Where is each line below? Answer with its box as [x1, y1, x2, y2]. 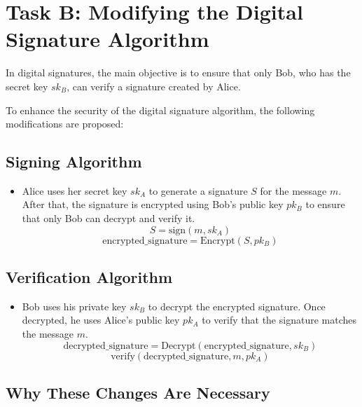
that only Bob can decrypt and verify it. [22, 211, 195, 226]
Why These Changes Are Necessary [6, 382, 270, 403]
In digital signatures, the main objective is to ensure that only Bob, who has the [6, 65, 351, 80]
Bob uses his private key [22, 298, 127, 313]
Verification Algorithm [6, 266, 173, 288]
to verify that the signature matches [202, 312, 356, 327]
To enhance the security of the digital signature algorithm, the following [6, 102, 315, 117]
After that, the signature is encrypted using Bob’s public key [22, 197, 284, 212]
